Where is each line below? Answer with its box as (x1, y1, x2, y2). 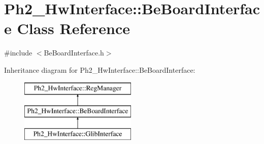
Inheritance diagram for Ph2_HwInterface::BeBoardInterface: (4, 64, 195, 75)
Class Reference (17, 18, 130, 39)
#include (4, 47, 32, 58)
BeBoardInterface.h (44, 47, 104, 58)
